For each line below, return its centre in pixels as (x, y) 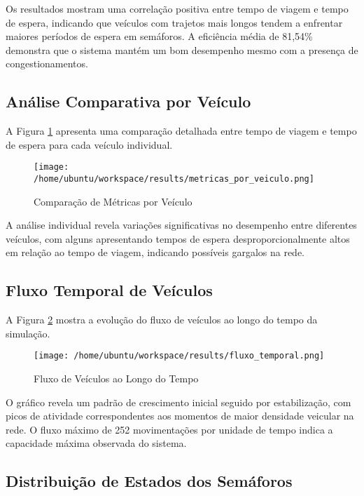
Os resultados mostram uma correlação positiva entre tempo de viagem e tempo (177, 8)
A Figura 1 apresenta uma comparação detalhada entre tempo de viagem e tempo (181, 131)
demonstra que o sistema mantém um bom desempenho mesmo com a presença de (182, 49)
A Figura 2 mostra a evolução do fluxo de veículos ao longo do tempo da (162, 320)
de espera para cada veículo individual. (89, 144)
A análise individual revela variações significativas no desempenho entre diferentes (181, 225)
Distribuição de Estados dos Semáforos (149, 481)
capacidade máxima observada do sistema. (96, 443)
